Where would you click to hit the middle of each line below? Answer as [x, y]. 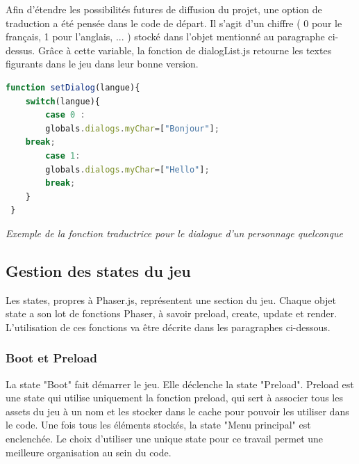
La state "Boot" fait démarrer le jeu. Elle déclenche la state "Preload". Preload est [180, 384]
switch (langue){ [63, 101]
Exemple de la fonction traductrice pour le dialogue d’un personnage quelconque [174, 233]
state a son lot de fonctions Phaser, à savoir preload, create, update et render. [172, 313]
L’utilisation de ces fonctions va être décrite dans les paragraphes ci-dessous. [168, 327]
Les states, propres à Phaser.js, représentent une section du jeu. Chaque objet [171, 299]
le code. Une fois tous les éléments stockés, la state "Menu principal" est [158, 425]
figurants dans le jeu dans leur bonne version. [102, 64]
